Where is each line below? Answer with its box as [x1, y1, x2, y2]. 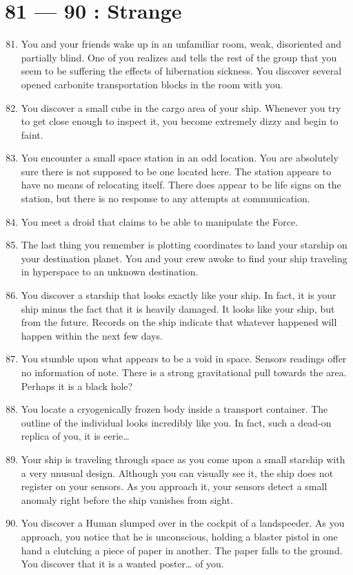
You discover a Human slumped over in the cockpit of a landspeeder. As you [21, 516, 345, 530]
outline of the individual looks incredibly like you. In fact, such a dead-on [21, 415, 332, 429]
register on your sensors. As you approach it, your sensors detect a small [21, 479, 327, 494]
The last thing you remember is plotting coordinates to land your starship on [21, 237, 347, 252]
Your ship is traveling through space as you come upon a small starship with [21, 451, 345, 466]
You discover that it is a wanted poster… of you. [21, 556, 224, 571]
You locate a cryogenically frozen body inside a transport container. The [21, 402, 328, 416]
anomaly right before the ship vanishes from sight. [21, 492, 234, 507]
